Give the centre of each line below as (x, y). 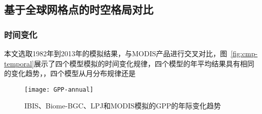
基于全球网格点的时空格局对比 (79, 9)
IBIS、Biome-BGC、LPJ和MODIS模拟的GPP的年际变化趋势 (123, 106)
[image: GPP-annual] (59, 89)
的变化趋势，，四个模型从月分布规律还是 (70, 73)
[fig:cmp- (244, 53)
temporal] (19, 63)
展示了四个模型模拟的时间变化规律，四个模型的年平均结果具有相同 (144, 63)
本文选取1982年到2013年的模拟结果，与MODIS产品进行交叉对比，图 (116, 53)
